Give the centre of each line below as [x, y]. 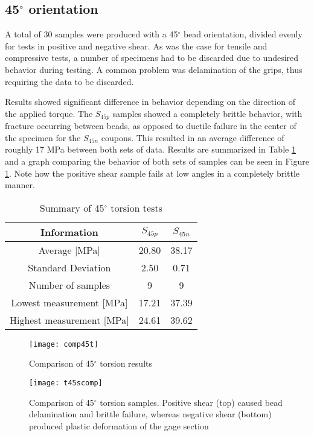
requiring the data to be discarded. [69, 81]
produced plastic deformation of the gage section [119, 425]
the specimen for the [43, 137]
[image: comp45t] [64, 344]
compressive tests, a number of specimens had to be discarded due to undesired [152, 58]
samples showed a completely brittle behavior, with [207, 113]
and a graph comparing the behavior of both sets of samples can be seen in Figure [157, 161]
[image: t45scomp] [66, 383]
